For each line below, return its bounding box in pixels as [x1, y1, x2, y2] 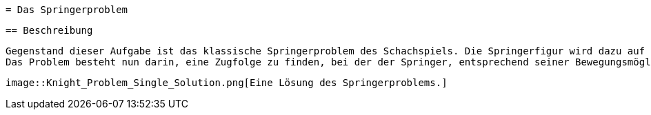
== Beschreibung [6, 25, 93, 36]
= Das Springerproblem [6, 4, 128, 15]
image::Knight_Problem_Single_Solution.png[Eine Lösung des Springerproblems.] [6, 77, 448, 88]
